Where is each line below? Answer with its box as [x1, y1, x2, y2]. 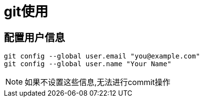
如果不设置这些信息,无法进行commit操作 [25, 77, 171, 87]
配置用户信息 [4, 31, 65, 43]
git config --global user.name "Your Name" [4, 60, 172, 68]
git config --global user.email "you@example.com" [4, 52, 200, 60]
